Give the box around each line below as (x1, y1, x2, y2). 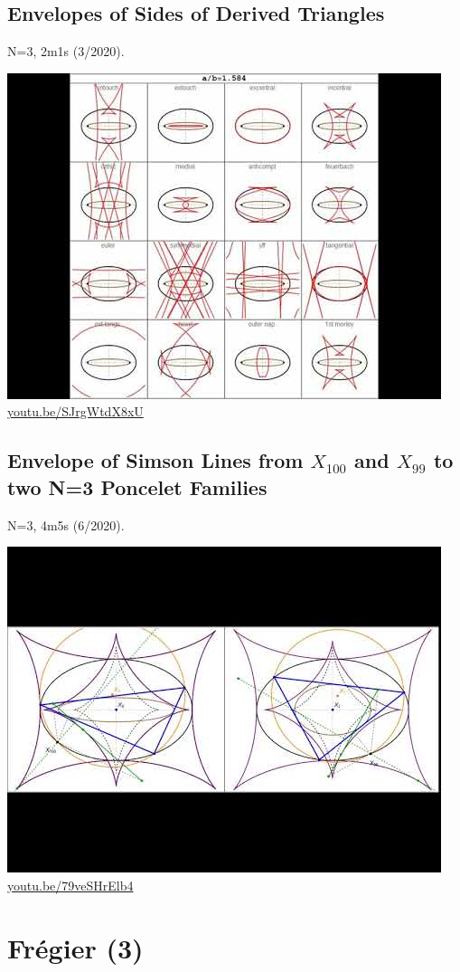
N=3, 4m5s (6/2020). (7, 515, 125, 534)
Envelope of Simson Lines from (7, 446, 304, 474)
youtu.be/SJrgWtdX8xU (7, 402, 144, 421)
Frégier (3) (7, 929, 144, 966)
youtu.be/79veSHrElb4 (7, 875, 134, 894)
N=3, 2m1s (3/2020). (7, 42, 125, 61)
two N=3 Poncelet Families (7, 472, 268, 500)
